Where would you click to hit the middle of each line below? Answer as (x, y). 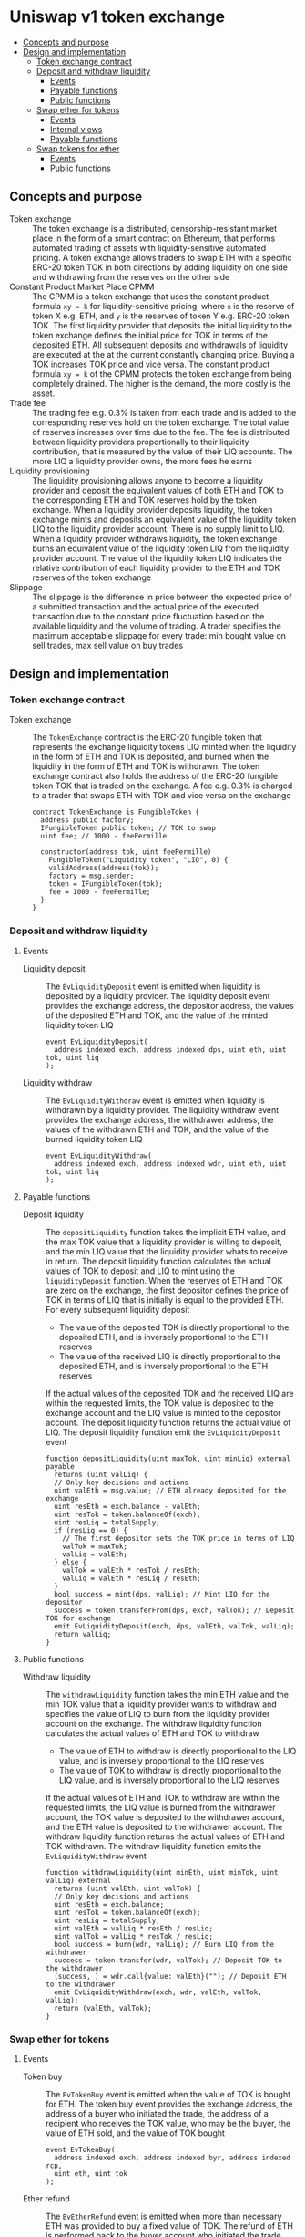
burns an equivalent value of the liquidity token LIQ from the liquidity (161, 548)
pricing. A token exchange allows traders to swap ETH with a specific (162, 257)
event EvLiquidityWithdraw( (98, 1156)
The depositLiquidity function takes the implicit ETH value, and (166, 1232)
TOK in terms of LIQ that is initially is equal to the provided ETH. (164, 1300)
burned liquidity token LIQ (94, 1139)
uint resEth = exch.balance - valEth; (127, 1506)
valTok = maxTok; (95, 1546)
